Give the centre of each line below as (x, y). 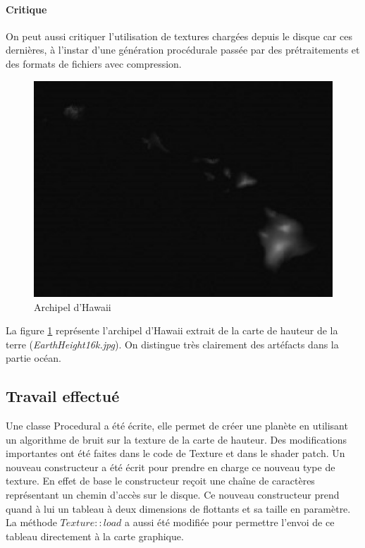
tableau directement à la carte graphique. (95, 536)
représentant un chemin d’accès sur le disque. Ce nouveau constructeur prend (173, 495)
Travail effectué (63, 396)
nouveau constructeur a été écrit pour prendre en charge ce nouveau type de (171, 467)
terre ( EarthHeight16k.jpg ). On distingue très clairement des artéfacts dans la (172, 344)
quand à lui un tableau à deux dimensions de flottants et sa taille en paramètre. (178, 508)
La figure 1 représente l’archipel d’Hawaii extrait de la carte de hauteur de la (172, 330)
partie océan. (33, 358)
